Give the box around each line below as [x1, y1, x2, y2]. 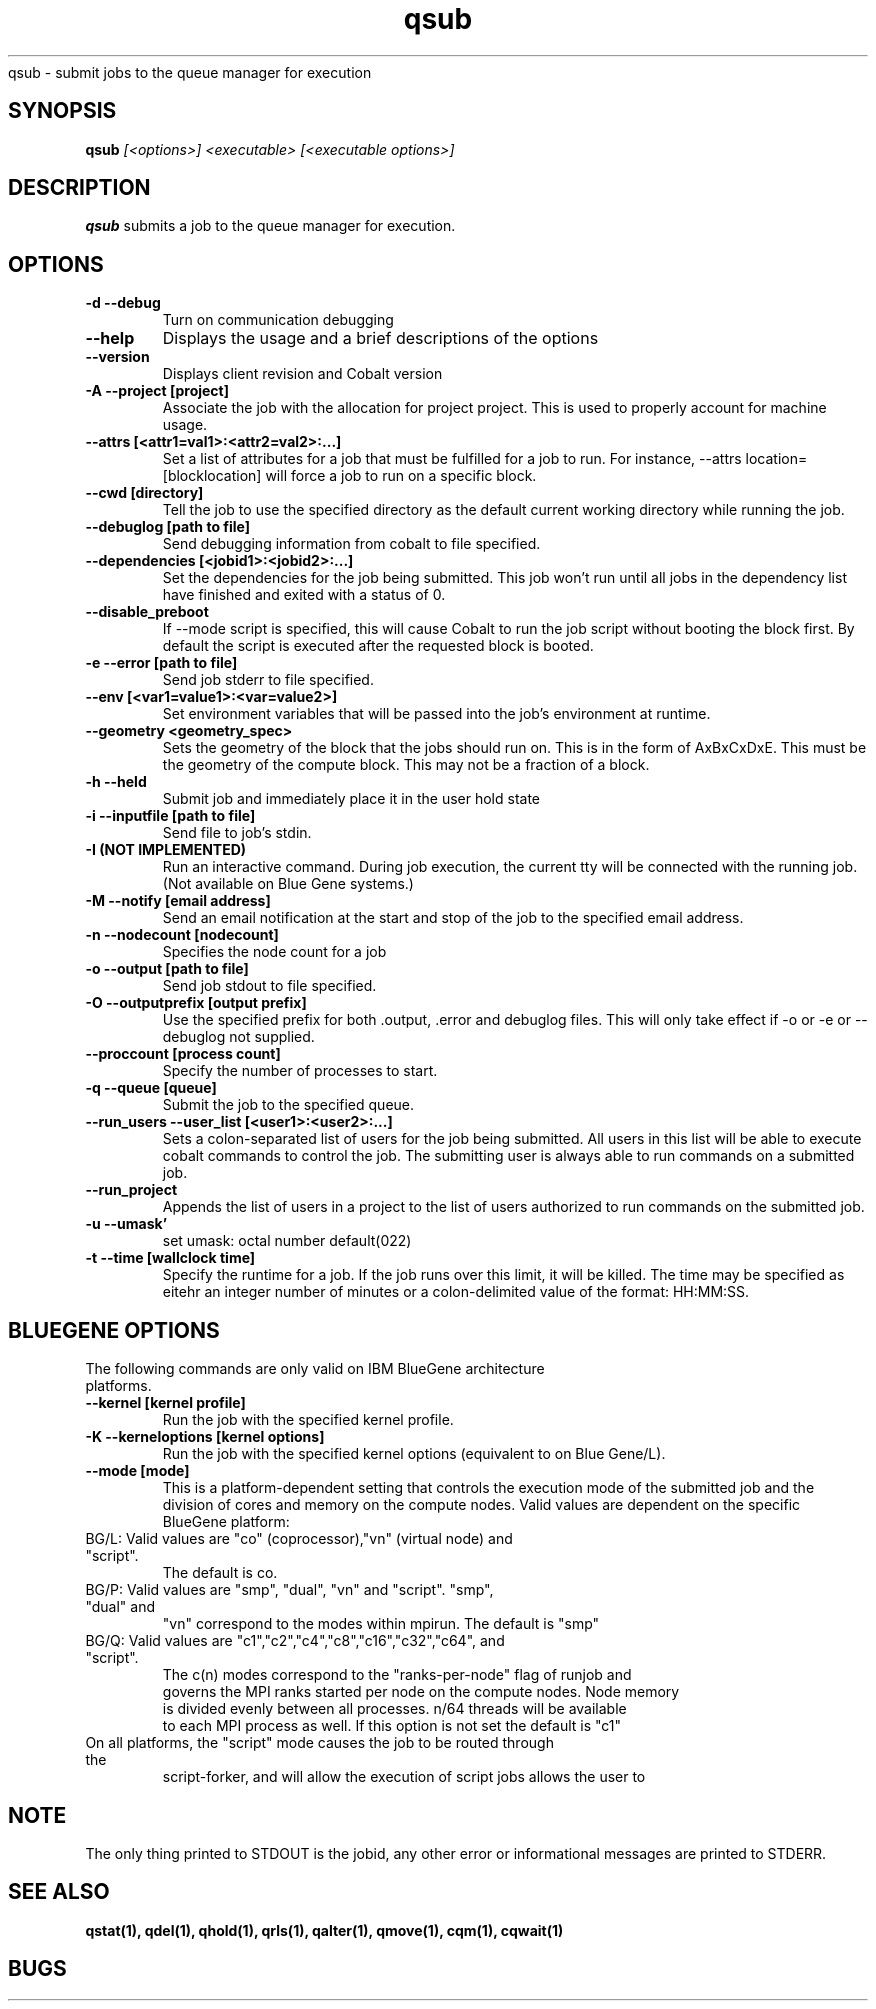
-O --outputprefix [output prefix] [85, 994, 307, 1012]
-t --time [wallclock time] [85, 1249, 256, 1267]
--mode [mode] [85, 1462, 190, 1480]
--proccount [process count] [85, 1045, 281, 1063]
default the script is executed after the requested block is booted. [162, 637, 594, 655]
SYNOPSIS [8, 98, 117, 124]
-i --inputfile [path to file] [85, 807, 256, 825]
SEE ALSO [8, 1879, 110, 1905]
